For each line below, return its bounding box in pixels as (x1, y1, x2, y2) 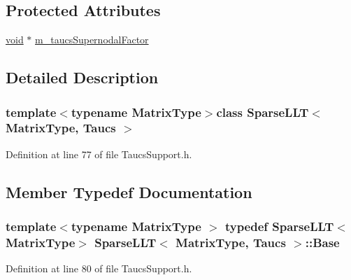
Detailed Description (6, 66, 159, 88)
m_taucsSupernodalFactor (35, 32, 149, 47)
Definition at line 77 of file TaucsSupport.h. (6, 146, 192, 161)
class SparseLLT (216, 103, 309, 120)
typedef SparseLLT (224, 218, 334, 235)
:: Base (305, 233, 340, 251)
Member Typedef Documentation (6, 181, 252, 202)
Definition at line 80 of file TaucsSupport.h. (6, 261, 192, 276)
